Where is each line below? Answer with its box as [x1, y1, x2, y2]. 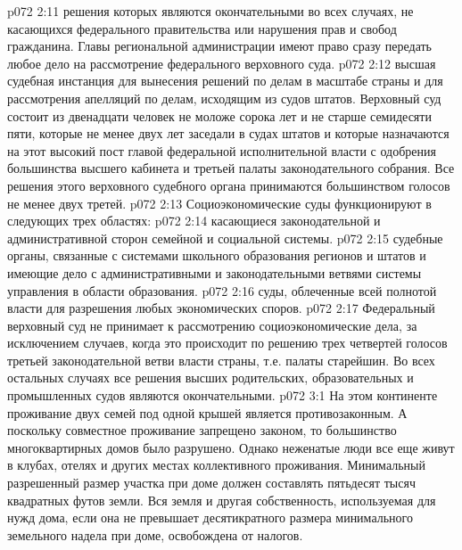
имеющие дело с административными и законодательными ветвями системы [7, 263, 422, 282]
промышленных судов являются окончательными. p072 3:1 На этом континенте [7, 386, 438, 405]
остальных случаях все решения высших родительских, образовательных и [7, 368, 414, 387]
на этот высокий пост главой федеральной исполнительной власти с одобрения [7, 141, 436, 160]
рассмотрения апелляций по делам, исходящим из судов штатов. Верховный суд [7, 88, 441, 107]
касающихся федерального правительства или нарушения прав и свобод [7, 19, 397, 37]
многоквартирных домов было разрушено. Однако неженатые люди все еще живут [7, 438, 455, 456]
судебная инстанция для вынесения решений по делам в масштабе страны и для [7, 71, 443, 90]
